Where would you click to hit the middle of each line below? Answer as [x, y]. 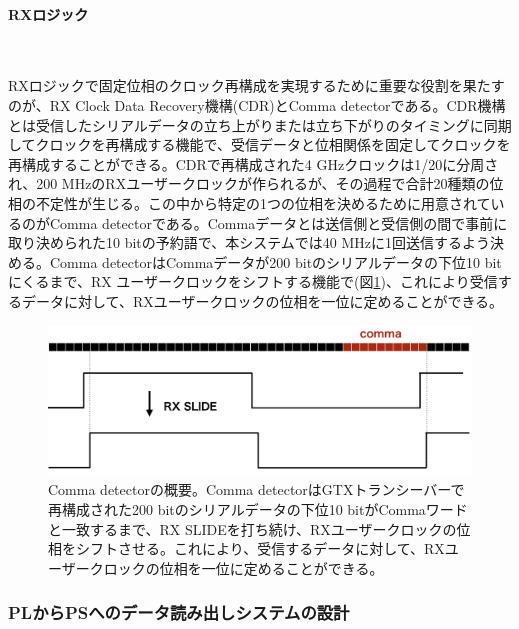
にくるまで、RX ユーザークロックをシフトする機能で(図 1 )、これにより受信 [253, 281]
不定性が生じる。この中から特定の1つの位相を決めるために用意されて [263, 202]
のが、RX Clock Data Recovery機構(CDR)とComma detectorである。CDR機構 [257, 104]
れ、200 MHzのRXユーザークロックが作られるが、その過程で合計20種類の [249, 183]
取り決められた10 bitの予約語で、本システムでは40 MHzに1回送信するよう [249, 242]
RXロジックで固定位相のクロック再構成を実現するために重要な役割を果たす [256, 85]
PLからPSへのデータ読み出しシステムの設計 [179, 612]
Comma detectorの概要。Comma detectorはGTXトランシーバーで [256, 489]
